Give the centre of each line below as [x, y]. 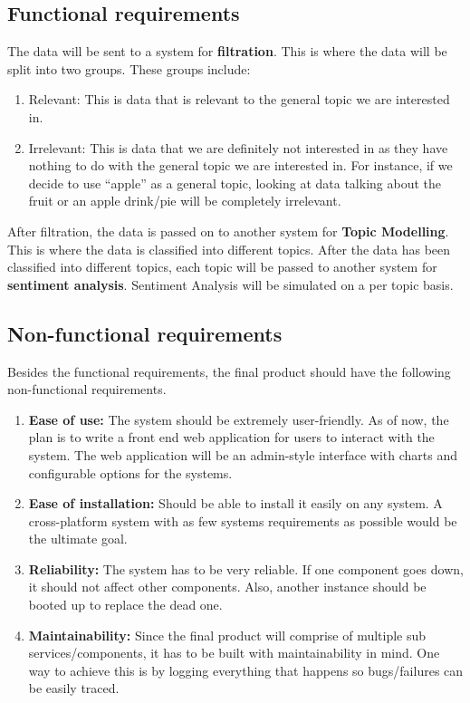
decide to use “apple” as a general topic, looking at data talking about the [235, 183]
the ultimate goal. [78, 539]
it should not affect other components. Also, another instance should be [227, 587]
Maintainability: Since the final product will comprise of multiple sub [227, 635]
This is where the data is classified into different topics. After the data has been [229, 249]
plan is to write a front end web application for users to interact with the [231, 437]
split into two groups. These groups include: [129, 68]
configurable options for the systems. [130, 472]
